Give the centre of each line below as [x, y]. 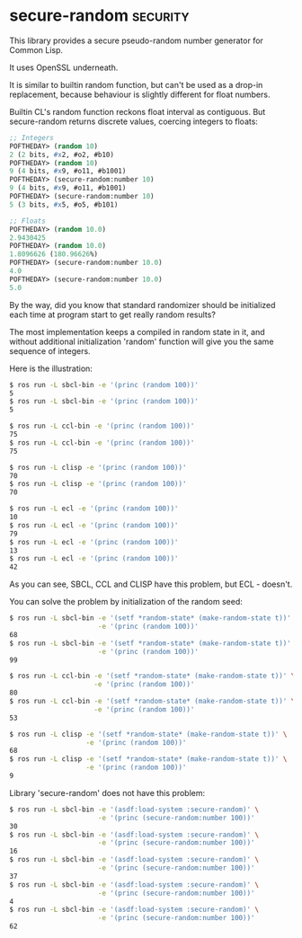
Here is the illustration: [51, 368]
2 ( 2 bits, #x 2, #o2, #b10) [62, 155]
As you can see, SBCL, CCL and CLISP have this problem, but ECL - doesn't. [151, 584]
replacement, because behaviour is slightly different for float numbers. [140, 94]
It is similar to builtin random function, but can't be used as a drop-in [136, 84]
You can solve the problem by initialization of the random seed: [126, 602]
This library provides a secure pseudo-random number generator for [136, 40]
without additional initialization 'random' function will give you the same [142, 341]
